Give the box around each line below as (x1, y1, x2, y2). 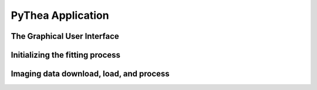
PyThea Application (11, 9, 109, 22)
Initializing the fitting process (11, 50, 120, 60)
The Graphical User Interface (11, 31, 120, 41)
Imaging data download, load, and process (11, 69, 170, 79)
